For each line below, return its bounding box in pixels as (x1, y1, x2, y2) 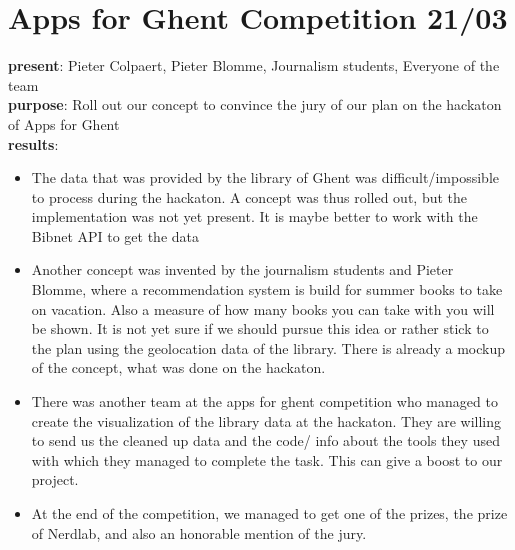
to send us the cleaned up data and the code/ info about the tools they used (31, 430, 500, 451)
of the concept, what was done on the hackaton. (31, 357, 326, 378)
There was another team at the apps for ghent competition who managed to (31, 391, 498, 412)
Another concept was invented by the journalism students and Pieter (31, 259, 454, 280)
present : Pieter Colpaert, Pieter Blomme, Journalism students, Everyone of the (8, 55, 500, 76)
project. (31, 469, 79, 490)
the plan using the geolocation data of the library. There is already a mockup (31, 337, 506, 358)
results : (8, 133, 59, 154)
